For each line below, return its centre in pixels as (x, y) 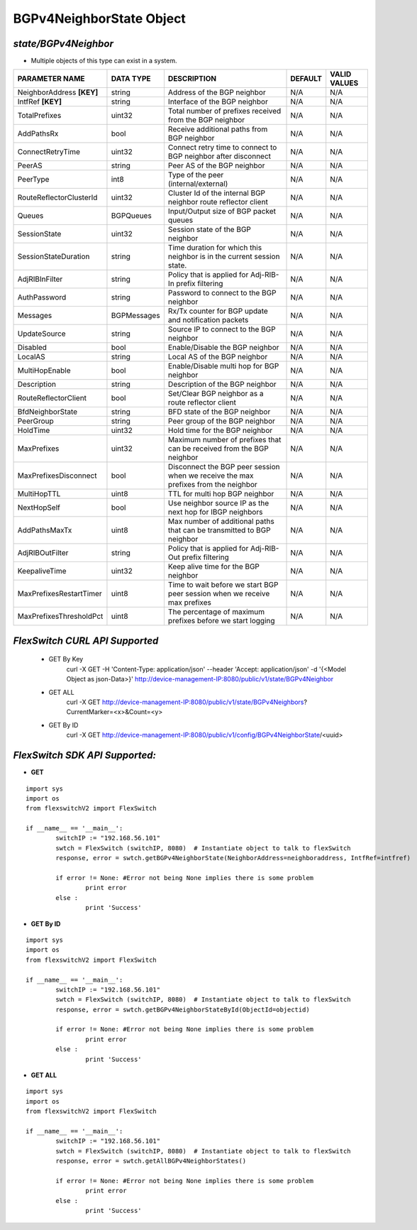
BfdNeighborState (48, 412)
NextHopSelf (39, 507)
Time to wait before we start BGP (223, 585)
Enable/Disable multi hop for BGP (223, 366)
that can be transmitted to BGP (219, 530)
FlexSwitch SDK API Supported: (84, 756)
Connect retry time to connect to (222, 148)
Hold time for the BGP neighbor (220, 431)
